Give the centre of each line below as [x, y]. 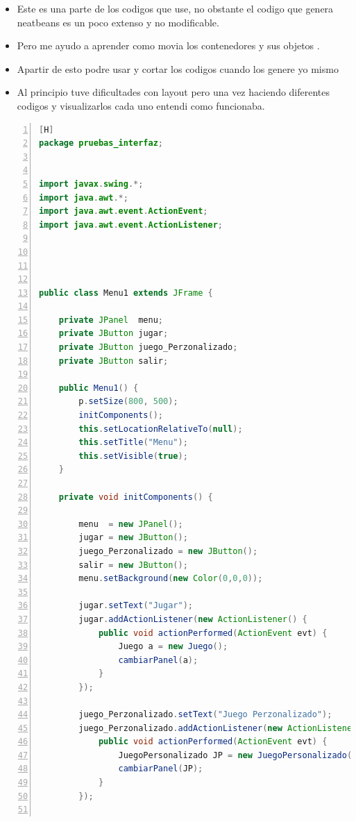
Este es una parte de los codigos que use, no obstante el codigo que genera [175, 8]
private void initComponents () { [136, 497]
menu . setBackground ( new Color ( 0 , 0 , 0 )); [171, 579]
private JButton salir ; [113, 361]
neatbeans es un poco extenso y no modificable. [118, 22]
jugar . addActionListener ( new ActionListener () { [193, 619]
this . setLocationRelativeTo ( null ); [161, 429]
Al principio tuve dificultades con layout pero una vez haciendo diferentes [173, 92]
